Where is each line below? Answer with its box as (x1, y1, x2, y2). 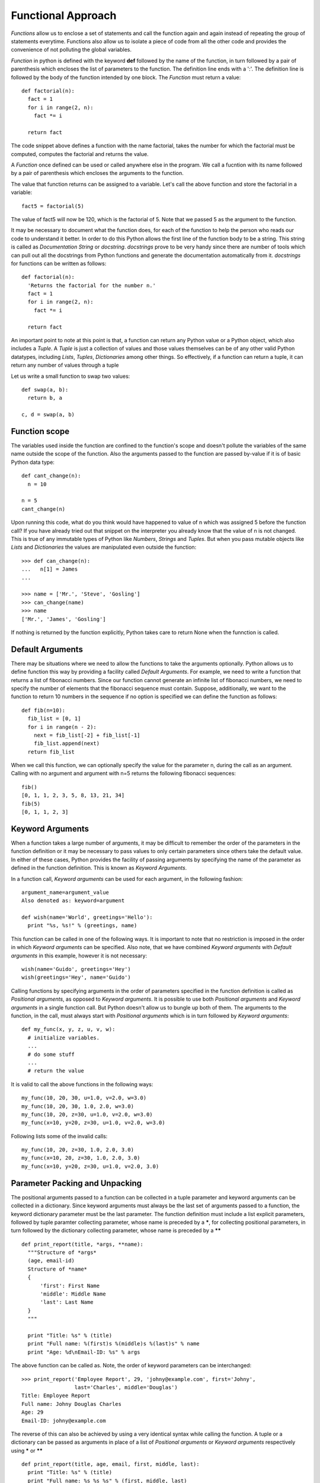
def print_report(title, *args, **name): (21, 1240, 143, 1247)
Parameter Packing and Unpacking (11, 1178, 142, 1188)
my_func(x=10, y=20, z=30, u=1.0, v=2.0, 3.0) (21, 1163, 159, 1170)
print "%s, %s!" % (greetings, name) (27, 922, 137, 929)
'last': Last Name (40, 1299, 94, 1306)
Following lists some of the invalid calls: (11, 1132, 108, 1140)
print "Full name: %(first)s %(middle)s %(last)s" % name (27, 1341, 200, 1347)
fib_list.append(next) (33, 740, 100, 747)
